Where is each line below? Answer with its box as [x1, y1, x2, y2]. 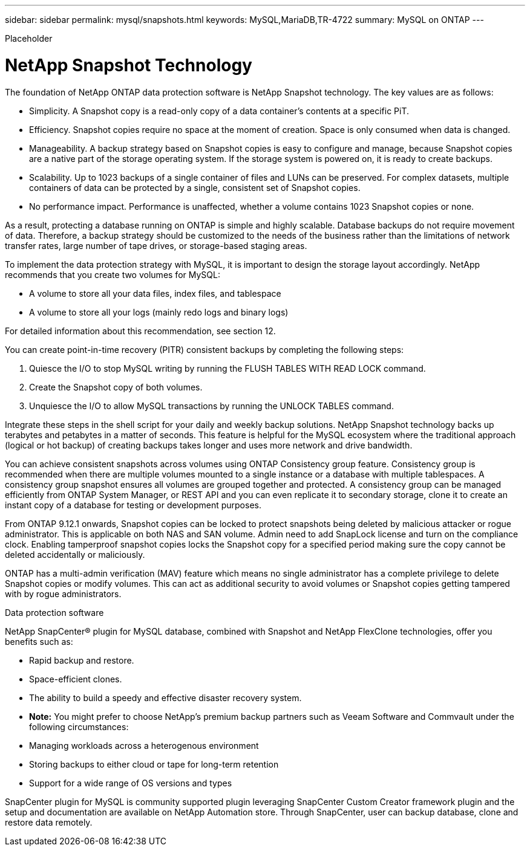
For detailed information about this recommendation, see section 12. [5, 325, 276, 336]
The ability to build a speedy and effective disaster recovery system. [29, 692, 302, 703]
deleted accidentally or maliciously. [5, 549, 145, 560]
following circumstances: [29, 721, 129, 732]
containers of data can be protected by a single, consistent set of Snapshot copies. [29, 182, 361, 193]
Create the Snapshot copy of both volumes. [29, 381, 203, 392]
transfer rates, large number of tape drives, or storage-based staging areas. [5, 240, 307, 251]
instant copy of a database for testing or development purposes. [5, 499, 261, 510]
